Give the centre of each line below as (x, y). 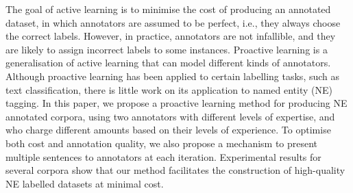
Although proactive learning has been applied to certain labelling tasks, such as (173, 76)
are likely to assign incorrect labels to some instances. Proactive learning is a (167, 49)
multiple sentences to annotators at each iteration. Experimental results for (163, 156)
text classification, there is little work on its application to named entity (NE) (169, 89)
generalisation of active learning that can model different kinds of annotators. (168, 63)
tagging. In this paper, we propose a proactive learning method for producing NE (176, 103)
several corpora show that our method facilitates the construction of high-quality (175, 170)
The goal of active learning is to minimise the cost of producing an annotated (168, 9)
